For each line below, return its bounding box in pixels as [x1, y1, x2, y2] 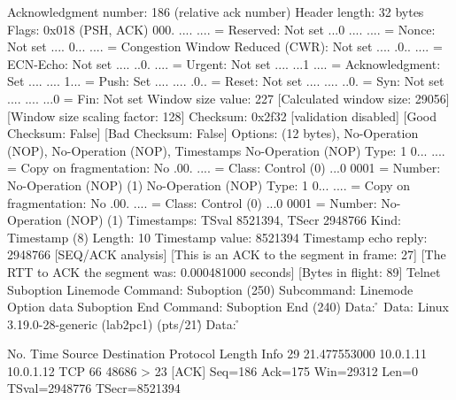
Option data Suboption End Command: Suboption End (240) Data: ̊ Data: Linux [7, 297, 449, 316]
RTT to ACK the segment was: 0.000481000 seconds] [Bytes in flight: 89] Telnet [7, 262, 441, 281]
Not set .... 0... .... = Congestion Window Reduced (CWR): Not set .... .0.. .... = [7, 37, 443, 56]
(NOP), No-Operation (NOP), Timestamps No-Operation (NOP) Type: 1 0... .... [7, 141, 445, 159]
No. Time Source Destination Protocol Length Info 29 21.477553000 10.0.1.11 [7, 344, 428, 363]
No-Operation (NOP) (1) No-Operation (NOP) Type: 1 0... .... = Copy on [7, 175, 411, 194]
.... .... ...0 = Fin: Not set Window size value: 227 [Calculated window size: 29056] [7, 88, 450, 107]
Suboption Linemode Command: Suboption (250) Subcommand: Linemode [7, 280, 413, 298]
